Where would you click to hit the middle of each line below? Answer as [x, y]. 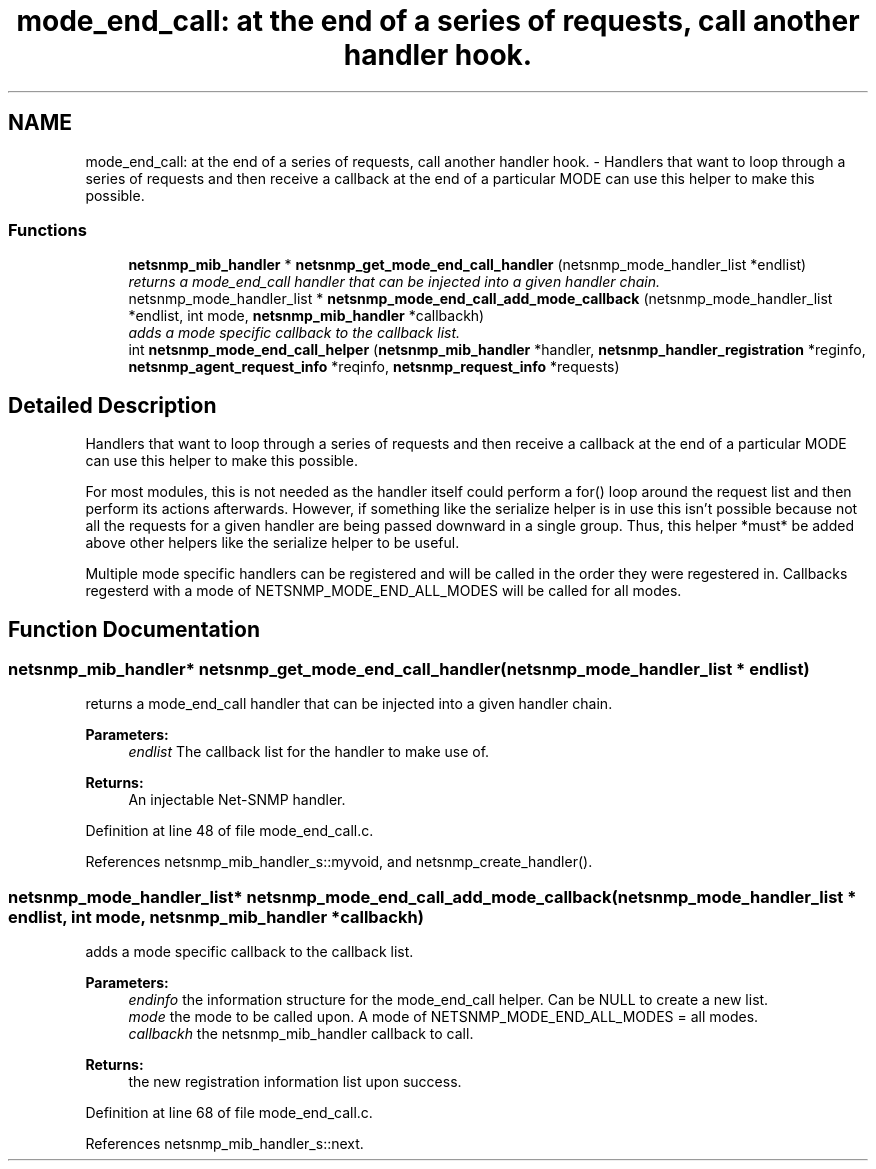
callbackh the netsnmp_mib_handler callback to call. [301, 1034]
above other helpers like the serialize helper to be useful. [272, 543]
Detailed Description [112, 405]
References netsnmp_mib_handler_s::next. [224, 1144]
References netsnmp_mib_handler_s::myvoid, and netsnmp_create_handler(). [339, 862]
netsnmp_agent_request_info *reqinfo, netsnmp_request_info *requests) [374, 367]
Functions [47, 229]
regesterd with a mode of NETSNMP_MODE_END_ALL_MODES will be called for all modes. [383, 591]
